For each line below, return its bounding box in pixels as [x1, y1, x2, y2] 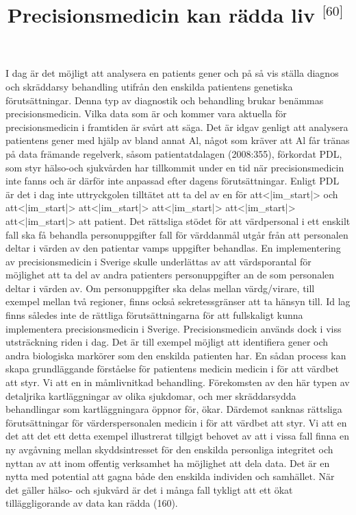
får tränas [308, 133, 350, 147]
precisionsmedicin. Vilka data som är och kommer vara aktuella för [5, 106, 287, 121]
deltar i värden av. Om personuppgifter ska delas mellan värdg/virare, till [5, 280, 315, 295]
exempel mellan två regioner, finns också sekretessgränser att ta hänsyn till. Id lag [5, 294, 351, 309]
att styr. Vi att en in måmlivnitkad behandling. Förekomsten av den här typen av [5, 375, 350, 390]
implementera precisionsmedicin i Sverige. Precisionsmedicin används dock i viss [5, 321, 342, 335]
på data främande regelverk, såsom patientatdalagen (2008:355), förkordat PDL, [5, 146, 342, 160]
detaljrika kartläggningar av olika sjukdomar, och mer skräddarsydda [5, 388, 296, 403]
